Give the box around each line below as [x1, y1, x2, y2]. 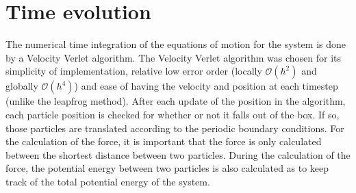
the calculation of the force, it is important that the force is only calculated [5, 134, 322, 149]
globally [5, 79, 38, 93]
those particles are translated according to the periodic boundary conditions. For [5, 120, 344, 135]
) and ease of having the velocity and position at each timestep [74, 79, 338, 93]
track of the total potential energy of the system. [5, 174, 210, 188]
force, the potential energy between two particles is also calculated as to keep [5, 161, 329, 175]
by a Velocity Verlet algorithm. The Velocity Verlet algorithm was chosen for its [5, 50, 342, 64]
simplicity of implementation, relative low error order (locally [5, 64, 262, 78]
